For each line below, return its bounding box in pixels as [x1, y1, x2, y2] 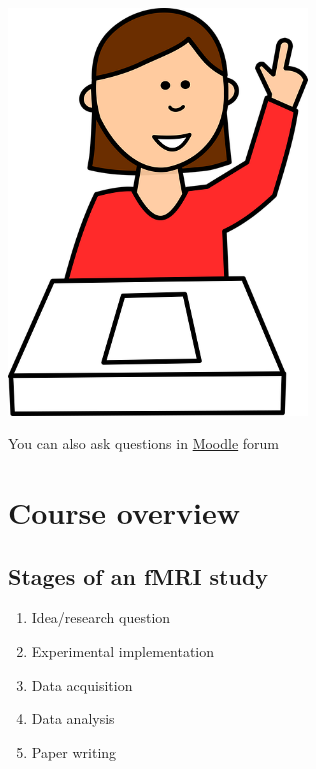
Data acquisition [31, 674, 133, 695]
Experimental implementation [31, 641, 215, 661]
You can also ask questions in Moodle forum [8, 433, 280, 454]
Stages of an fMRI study [8, 560, 269, 591]
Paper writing [31, 741, 117, 762]
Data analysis [31, 708, 115, 729]
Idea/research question [31, 607, 171, 628]
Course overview [8, 492, 241, 533]
